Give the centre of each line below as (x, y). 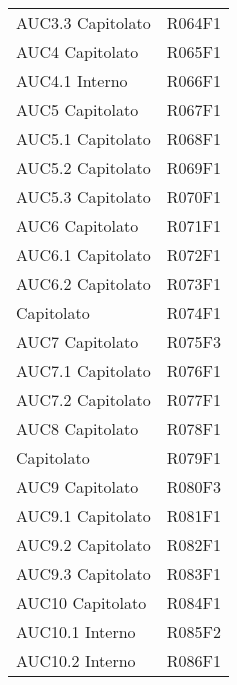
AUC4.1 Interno (72, 80)
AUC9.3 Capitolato (83, 573)
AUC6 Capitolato (77, 225)
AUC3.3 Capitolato (83, 22)
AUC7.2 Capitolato (83, 399)
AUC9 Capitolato (77, 486)
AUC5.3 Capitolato (83, 196)
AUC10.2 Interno (76, 660)
